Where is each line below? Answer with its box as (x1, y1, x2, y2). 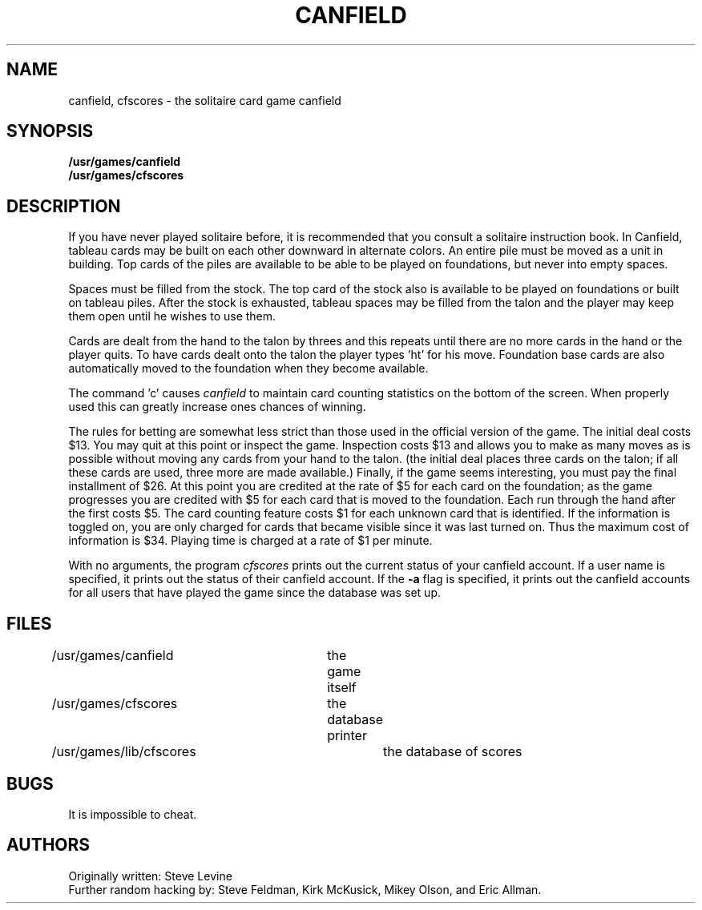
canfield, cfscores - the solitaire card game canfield (68, 93, 341, 107)
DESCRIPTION (6, 195, 121, 216)
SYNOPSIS (6, 121, 94, 142)
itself (327, 679, 357, 696)
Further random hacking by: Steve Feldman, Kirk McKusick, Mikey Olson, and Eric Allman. (68, 882, 542, 896)
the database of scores (383, 743, 522, 760)
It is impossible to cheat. (68, 807, 197, 821)
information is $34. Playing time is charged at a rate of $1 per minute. (68, 534, 433, 548)
